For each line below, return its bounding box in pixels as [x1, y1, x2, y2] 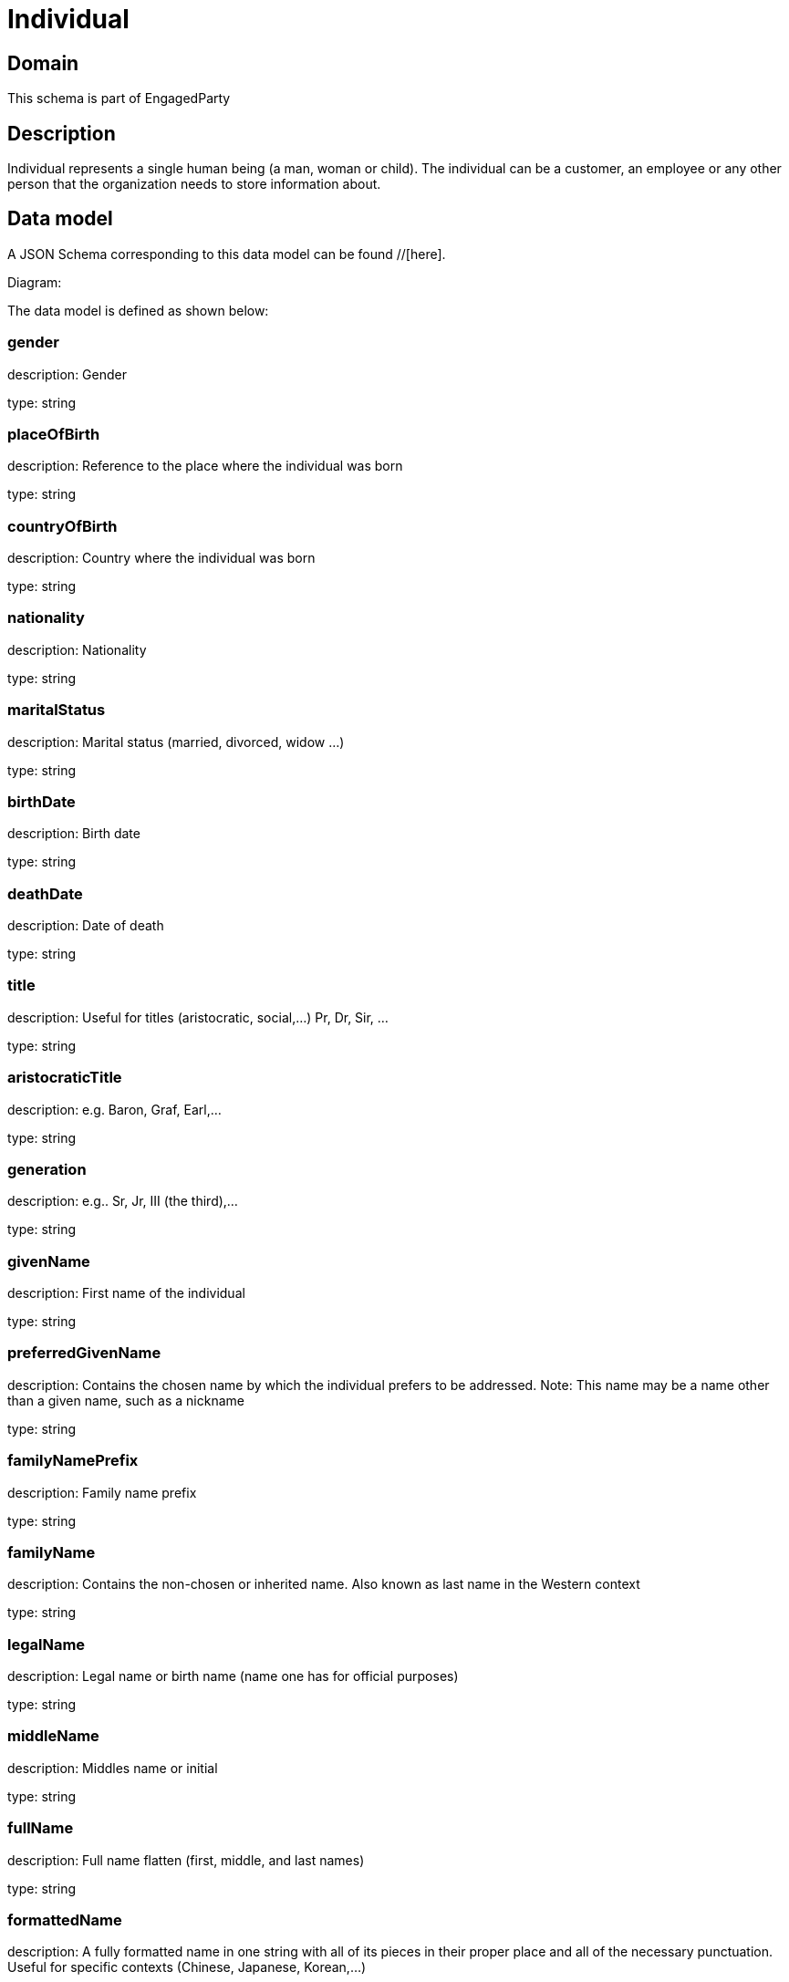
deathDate [7, 884, 83, 903]
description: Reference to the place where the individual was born [7, 458, 403, 474]
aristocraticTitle [7, 1068, 122, 1087]
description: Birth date [7, 825, 140, 842]
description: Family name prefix [7, 1484, 197, 1500]
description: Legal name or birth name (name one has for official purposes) [7, 1668, 459, 1685]
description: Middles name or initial [7, 1759, 218, 1776]
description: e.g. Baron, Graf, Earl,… [7, 1101, 222, 1117]
